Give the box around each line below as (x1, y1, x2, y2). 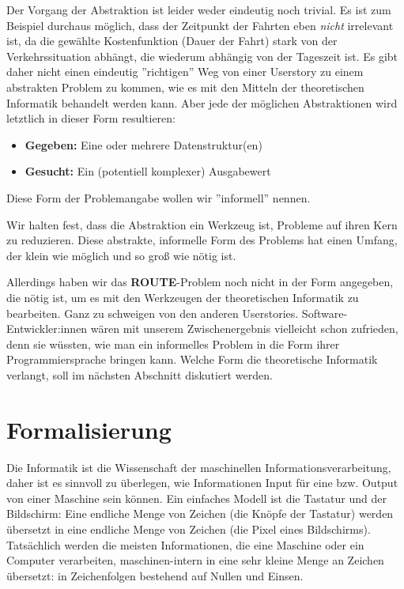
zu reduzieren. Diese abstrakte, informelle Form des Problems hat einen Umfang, (6, 232, 398, 248)
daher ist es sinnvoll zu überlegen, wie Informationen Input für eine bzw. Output (6, 474, 398, 491)
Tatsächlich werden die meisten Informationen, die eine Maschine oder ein (6, 536, 364, 553)
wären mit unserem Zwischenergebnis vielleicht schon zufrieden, (90, 320, 398, 337)
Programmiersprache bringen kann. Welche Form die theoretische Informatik (6, 351, 378, 368)
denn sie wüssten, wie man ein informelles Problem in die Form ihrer (6, 335, 340, 352)
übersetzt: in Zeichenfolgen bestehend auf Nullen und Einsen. (6, 567, 304, 583)
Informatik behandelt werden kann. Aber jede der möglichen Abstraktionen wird (6, 94, 398, 111)
